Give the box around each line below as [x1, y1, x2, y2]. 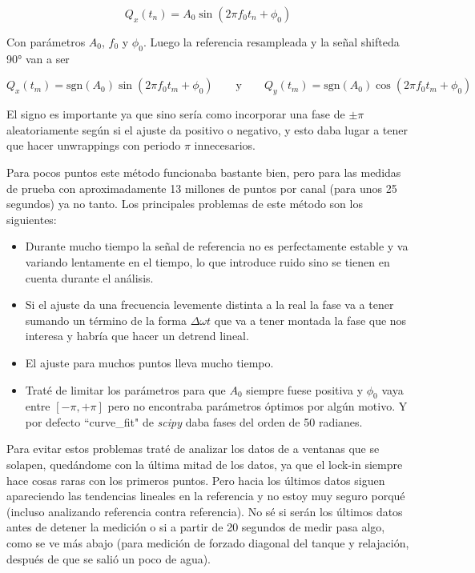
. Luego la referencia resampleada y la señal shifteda [143, 34, 400, 50]
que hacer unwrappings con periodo [6, 137, 181, 154]
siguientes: [6, 210, 57, 227]
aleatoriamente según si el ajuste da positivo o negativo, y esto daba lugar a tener [6, 121, 408, 138]
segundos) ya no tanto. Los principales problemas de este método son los [6, 195, 363, 212]
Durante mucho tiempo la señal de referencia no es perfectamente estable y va [25, 238, 409, 254]
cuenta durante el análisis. [25, 269, 154, 286]
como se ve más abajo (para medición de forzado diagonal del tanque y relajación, [6, 535, 409, 551]
